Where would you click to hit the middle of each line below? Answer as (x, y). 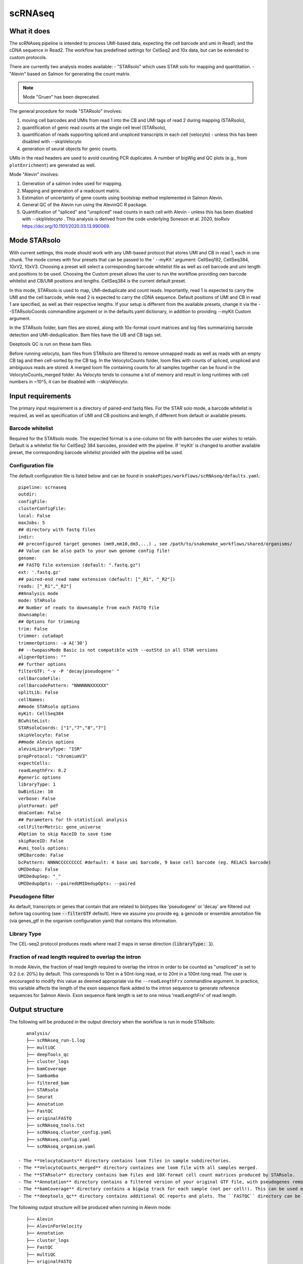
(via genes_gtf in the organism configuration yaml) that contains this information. (93, 921)
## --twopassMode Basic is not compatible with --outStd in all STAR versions (118, 650)
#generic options (40, 777)
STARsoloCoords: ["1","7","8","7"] (62, 728)
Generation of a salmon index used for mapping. (72, 184)
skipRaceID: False (41, 841)
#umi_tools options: (44, 848)
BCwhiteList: (34, 721)
